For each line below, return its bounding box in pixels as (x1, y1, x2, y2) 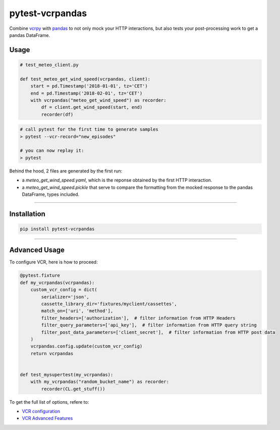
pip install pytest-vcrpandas (20, 226, 95, 232)
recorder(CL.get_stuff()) (41, 386, 105, 392)
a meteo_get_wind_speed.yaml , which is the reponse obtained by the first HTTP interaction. (22, 177, 212, 183)
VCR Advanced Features (22, 415, 73, 421)
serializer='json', (41, 294, 89, 299)
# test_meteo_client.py (20, 62, 79, 68)
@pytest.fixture (20, 273, 61, 278)
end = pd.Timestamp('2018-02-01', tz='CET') (30, 90, 143, 96)
